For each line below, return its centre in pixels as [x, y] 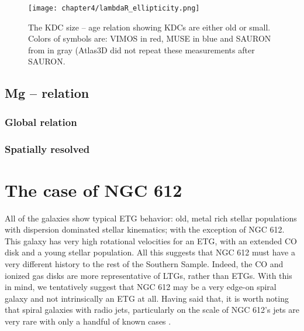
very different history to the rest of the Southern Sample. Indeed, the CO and [144, 264]
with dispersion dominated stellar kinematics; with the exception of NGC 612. [145, 229]
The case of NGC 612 [94, 190]
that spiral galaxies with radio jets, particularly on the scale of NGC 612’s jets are [152, 310]
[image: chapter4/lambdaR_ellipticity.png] [114, 8]
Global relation [41, 122]
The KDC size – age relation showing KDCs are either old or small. [149, 27]
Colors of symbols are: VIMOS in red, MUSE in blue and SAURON [150, 38]
